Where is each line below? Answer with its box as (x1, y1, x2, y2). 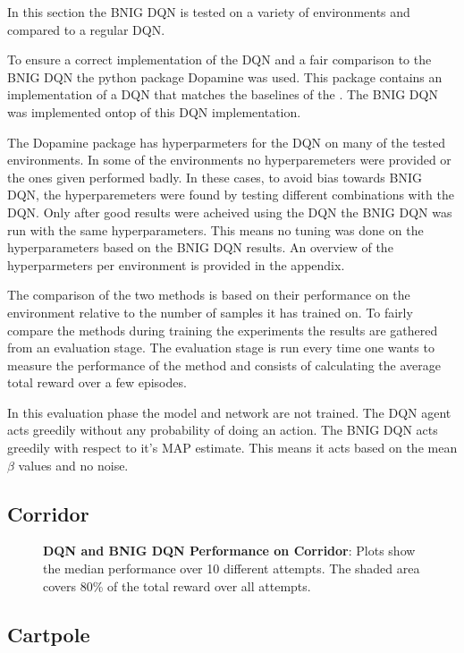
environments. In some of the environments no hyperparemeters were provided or (7, 150, 451, 169)
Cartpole (7, 620, 90, 648)
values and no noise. (18, 455, 129, 474)
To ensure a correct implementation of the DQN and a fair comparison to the (7, 50, 432, 69)
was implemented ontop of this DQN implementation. (7, 102, 301, 121)
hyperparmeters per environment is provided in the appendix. (7, 255, 345, 274)
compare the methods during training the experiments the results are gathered (7, 320, 438, 339)
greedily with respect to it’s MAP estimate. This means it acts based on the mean (7, 438, 458, 457)
